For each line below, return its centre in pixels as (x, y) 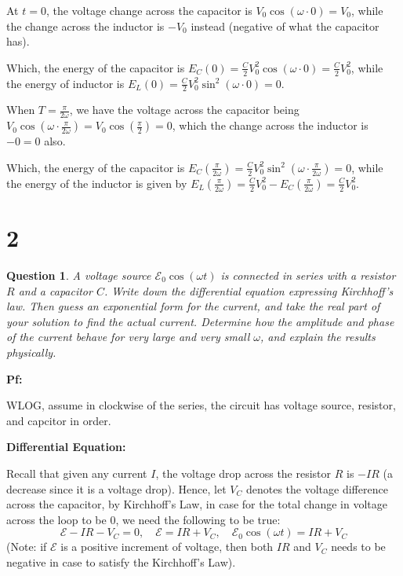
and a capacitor (55, 290)
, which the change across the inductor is (270, 125)
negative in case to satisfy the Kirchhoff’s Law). (121, 561)
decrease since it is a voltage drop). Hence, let (116, 488)
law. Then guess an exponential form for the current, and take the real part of (193, 306)
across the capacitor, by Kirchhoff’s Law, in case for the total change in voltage (197, 504)
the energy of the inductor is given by (97, 183)
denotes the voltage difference (317, 488)
